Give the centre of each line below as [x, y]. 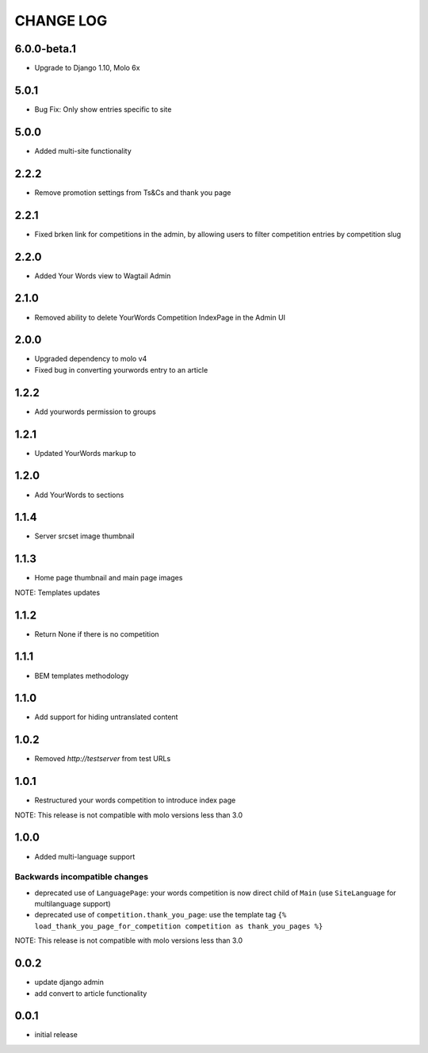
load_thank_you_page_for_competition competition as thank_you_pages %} [179, 926]
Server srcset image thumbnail [84, 536]
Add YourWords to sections [79, 495]
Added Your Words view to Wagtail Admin [103, 276]
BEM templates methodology [82, 676]
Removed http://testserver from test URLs [103, 759]
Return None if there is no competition [97, 634]
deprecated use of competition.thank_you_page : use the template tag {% [160, 915]
